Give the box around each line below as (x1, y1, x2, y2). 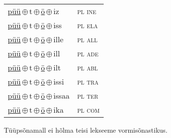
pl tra (77, 76, 99, 87)
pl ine (77, 5, 96, 17)
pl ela (77, 19, 98, 31)
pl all (77, 34, 98, 45)
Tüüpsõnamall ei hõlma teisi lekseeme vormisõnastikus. (4, 125, 168, 135)
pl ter (77, 90, 98, 101)
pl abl (77, 62, 98, 73)
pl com (77, 104, 100, 115)
